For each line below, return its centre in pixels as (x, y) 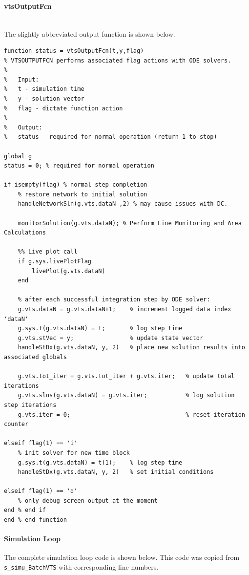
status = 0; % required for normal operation (79, 166)
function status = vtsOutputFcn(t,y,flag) (74, 51)
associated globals (35, 357)
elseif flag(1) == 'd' (41, 491)
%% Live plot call (48, 252)
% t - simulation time (44, 89)
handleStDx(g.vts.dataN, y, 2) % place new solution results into (131, 348)
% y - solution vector (44, 98)
